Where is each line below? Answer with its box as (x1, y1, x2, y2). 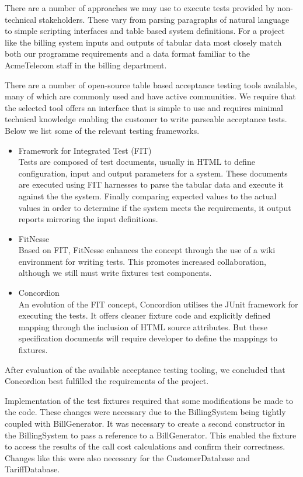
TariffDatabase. (5, 463, 60, 475)
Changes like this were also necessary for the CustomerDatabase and (5, 451, 250, 464)
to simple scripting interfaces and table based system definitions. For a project (5, 25, 285, 37)
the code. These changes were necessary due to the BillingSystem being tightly (5, 406, 286, 418)
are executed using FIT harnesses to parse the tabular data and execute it (18, 178, 284, 191)
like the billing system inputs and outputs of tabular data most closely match (5, 36, 282, 48)
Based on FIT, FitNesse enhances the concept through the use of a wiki (18, 244, 276, 256)
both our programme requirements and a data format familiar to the (5, 47, 250, 60)
